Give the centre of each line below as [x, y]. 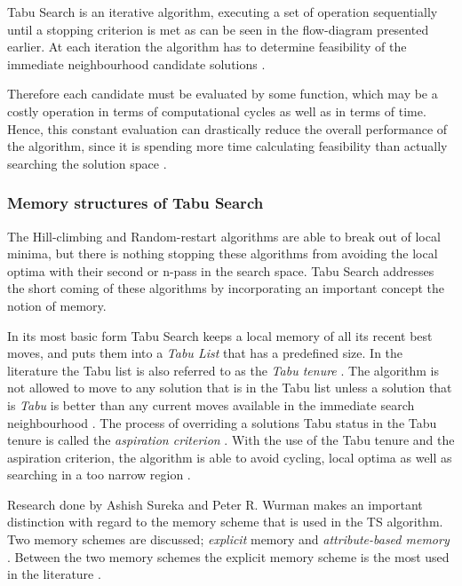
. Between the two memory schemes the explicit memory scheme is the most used [228, 556]
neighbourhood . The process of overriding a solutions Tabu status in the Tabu [222, 422]
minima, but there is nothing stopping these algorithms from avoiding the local [223, 253]
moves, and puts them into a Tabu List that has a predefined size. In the [205, 353]
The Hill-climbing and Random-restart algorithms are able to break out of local [224, 236]
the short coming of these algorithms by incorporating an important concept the [226, 288]
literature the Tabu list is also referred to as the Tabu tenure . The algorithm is [223, 370]
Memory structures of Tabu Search [135, 203]
